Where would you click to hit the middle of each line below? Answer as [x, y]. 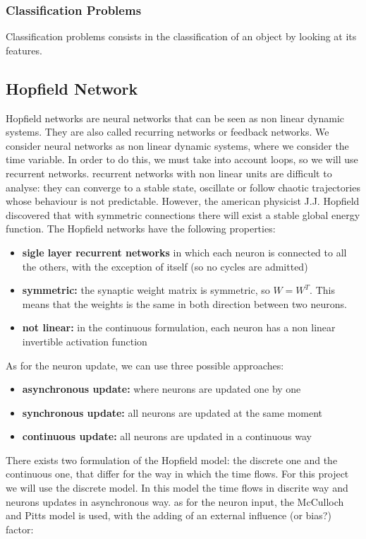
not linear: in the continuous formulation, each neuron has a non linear [179, 327]
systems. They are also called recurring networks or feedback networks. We [167, 132]
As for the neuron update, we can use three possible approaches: [145, 365]
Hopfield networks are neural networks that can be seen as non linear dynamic [175, 118]
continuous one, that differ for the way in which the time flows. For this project [177, 474]
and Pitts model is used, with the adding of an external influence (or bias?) [169, 515]
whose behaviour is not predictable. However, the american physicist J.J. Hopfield [183, 201]
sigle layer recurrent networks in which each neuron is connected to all [184, 252]
